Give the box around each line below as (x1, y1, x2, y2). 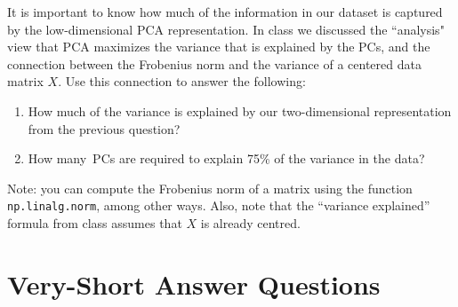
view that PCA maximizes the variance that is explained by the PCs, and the (7, 37, 430, 56)
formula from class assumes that (7, 214, 182, 232)
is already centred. (200, 214, 301, 232)
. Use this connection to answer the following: (58, 72, 306, 91)
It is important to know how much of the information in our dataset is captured (7, 3, 443, 20)
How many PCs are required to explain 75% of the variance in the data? (28, 149, 425, 168)
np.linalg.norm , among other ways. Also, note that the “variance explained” (7, 196, 430, 215)
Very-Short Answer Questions (7, 265, 381, 302)
